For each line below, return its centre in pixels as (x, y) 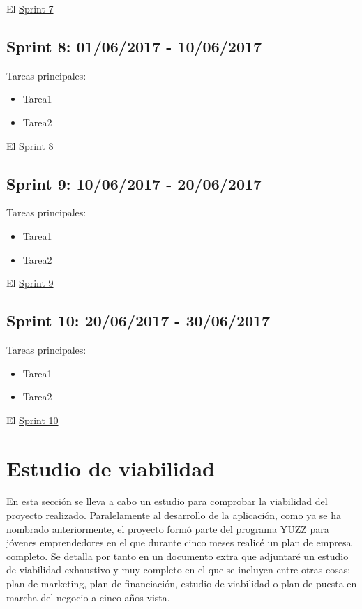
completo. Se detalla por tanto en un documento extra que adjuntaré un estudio (178, 556)
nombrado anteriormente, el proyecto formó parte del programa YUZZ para (168, 528)
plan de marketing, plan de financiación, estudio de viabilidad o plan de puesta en (182, 584)
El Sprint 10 (32, 420)
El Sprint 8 (30, 145)
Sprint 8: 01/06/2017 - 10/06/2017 (134, 46)
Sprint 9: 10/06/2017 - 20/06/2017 (134, 183)
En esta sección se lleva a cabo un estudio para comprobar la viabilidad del (167, 501)
